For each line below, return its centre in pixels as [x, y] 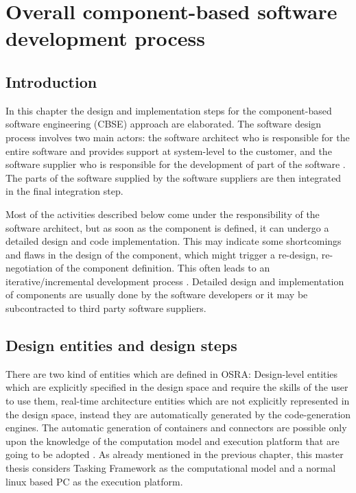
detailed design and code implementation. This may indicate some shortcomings [174, 241]
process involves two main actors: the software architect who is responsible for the [178, 137]
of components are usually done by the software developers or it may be [157, 294]
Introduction [51, 81]
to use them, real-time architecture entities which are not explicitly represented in [178, 401]
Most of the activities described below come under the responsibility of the [163, 214]
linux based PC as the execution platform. [94, 481]
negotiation [29, 268]
